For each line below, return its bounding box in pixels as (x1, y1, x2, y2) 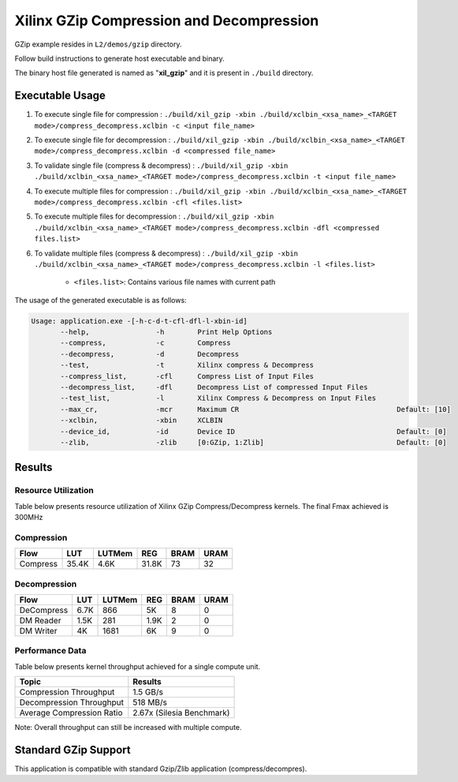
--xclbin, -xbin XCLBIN (60, 416, 223, 425)
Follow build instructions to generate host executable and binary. (14, 54, 225, 63)
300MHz (14, 513, 43, 522)
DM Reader (19, 615, 61, 627)
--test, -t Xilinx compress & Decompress (60, 361, 315, 370)
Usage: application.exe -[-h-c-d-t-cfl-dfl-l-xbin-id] (31, 316, 248, 325)
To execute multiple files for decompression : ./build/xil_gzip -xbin (34, 211, 274, 221)
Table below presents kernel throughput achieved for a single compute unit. (14, 661, 261, 671)
